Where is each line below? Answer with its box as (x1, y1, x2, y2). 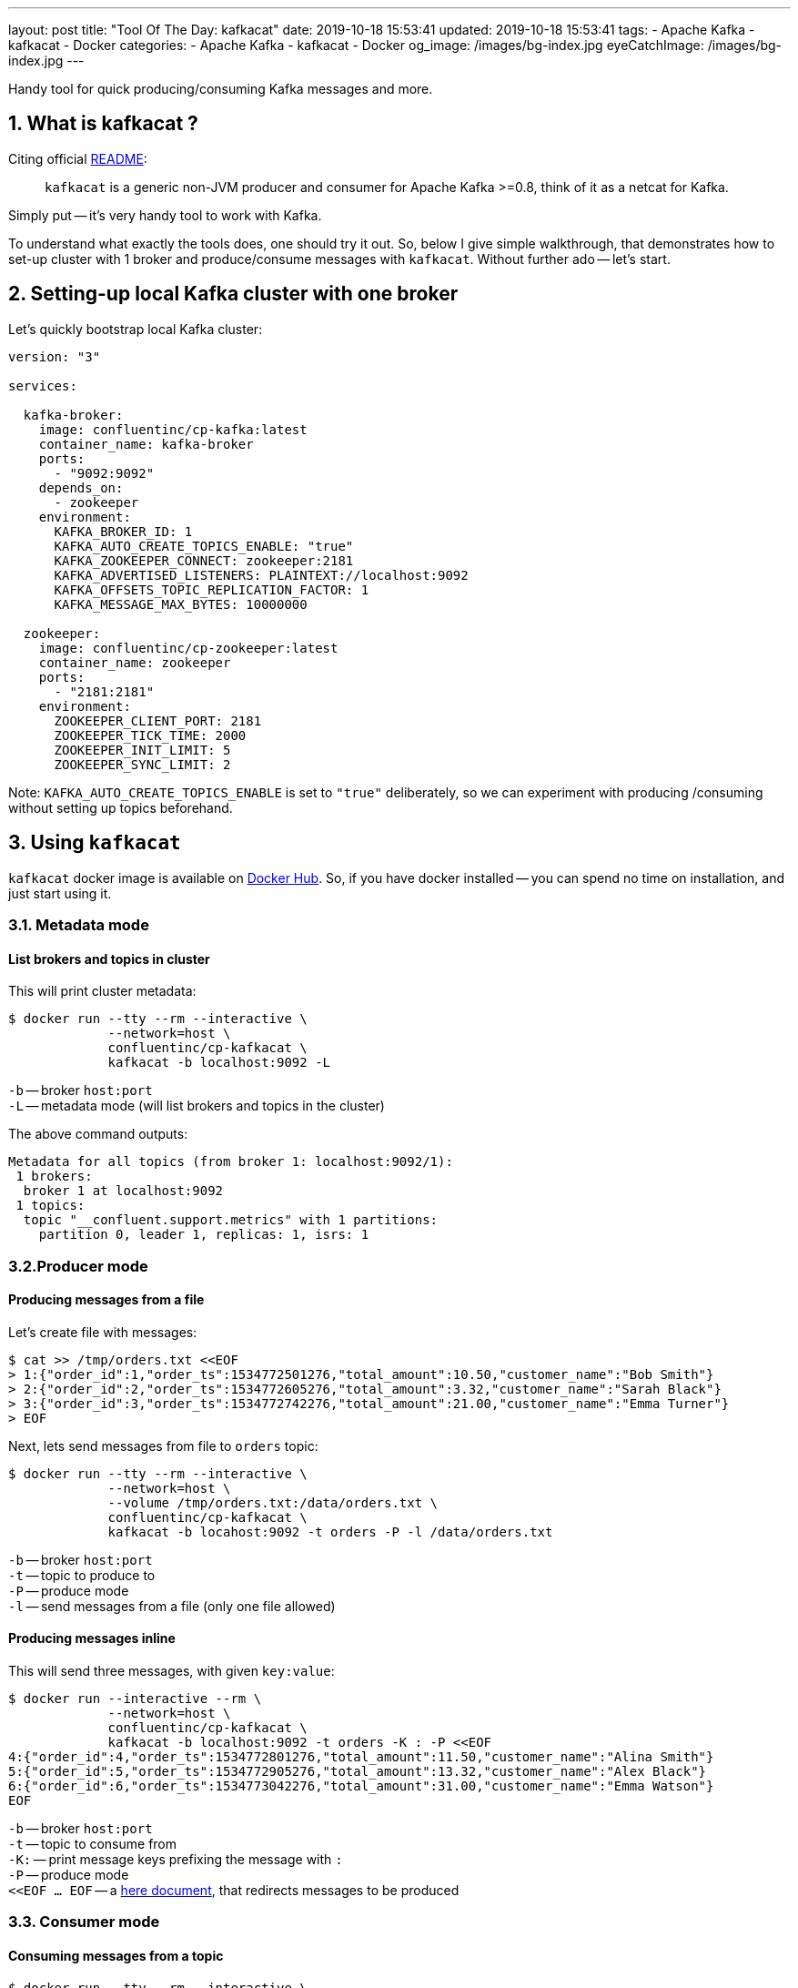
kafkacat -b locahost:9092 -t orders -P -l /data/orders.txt (107, 1524, 553, 1539)
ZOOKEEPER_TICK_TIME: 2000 (54, 727, 247, 743)
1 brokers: (15, 1169, 93, 1184)
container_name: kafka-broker (38, 436, 254, 451)
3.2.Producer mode (8, 1256, 148, 1275)
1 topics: (15, 1198, 86, 1213)
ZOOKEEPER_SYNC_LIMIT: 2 (54, 756, 231, 772)
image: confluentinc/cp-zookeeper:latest (38, 640, 338, 655)
